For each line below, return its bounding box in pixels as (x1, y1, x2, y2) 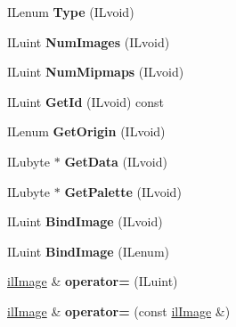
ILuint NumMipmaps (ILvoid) (7, 62, 184, 81)
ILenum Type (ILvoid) (7, 3, 134, 20)
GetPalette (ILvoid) (64, 182, 182, 200)
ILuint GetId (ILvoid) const (7, 92, 164, 110)
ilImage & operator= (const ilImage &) (7, 301, 231, 320)
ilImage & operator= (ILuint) (7, 272, 178, 290)
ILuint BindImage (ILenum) (7, 241, 169, 260)
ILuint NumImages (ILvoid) (7, 32, 170, 51)
